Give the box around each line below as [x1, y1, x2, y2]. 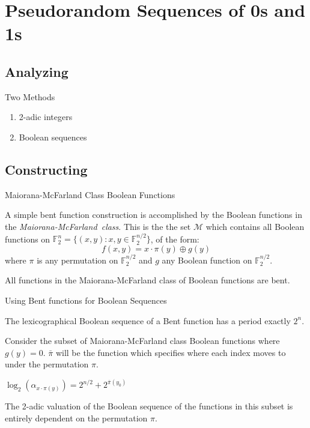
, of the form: [150, 232, 199, 245]
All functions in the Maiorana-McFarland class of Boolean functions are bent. [5, 274, 290, 286]
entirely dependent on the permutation [5, 411, 148, 424]
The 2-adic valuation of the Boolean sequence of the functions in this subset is [5, 400, 293, 412]
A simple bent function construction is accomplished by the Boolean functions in [5, 208, 302, 221]
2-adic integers [19, 110, 73, 123]
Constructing [5, 160, 88, 178]
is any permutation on [37, 253, 118, 266]
